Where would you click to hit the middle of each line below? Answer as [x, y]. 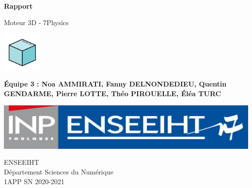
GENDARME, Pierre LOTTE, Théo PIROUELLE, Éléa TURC [113, 93]
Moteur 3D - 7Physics [36, 22]
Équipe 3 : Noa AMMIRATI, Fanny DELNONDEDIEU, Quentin [115, 84]
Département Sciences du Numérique [59, 171]
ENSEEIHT [22, 162]
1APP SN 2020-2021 [34, 181]
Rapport [18, 6]
